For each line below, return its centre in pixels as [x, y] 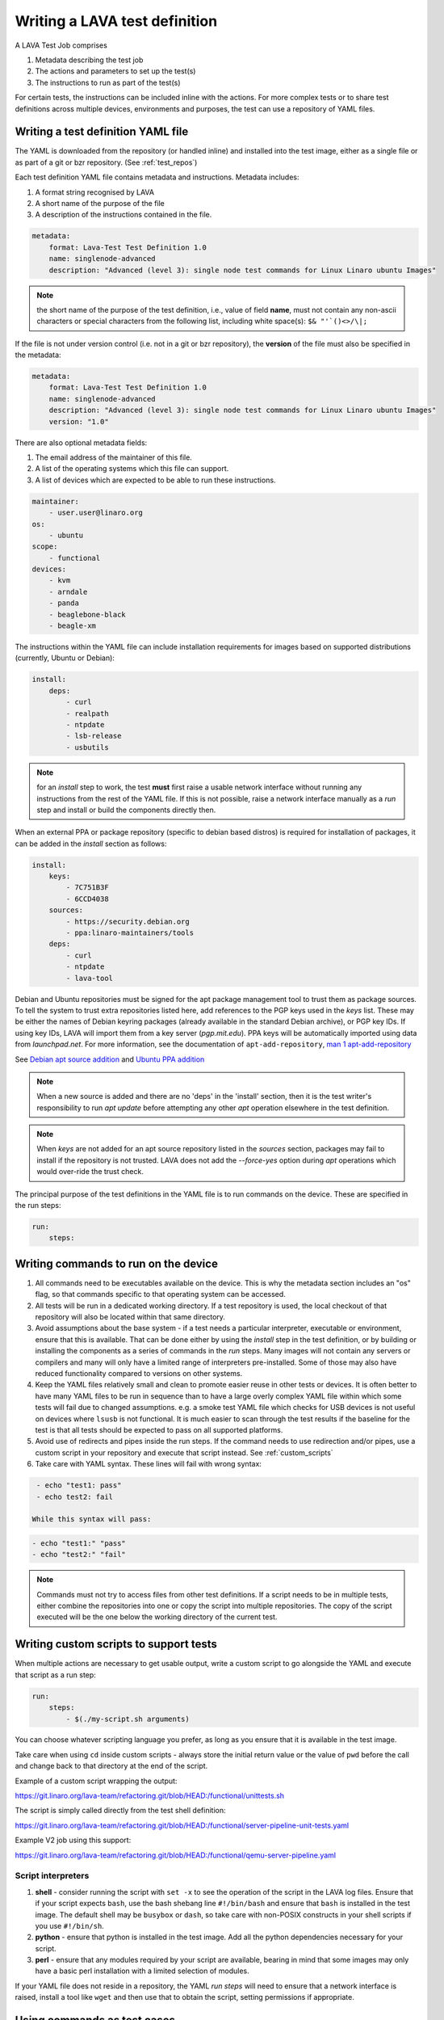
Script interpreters [52, 1876]
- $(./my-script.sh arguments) [128, 1719]
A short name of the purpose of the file [100, 203]
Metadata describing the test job [89, 60]
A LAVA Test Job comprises [61, 45]
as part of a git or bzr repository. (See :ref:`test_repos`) [106, 162]
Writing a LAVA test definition [116, 21]
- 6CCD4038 [87, 898]
